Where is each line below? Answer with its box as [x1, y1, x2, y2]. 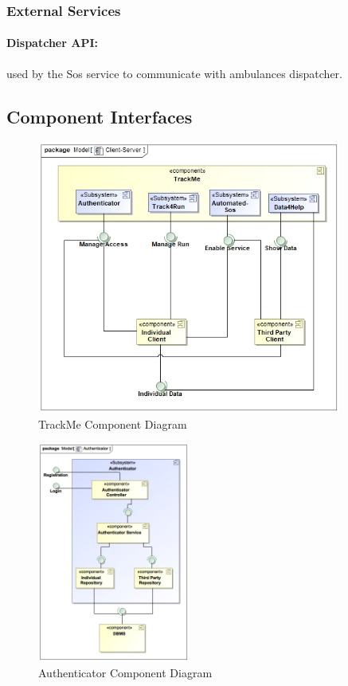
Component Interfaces [6, 104, 193, 128]
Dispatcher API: [6, 34, 98, 51]
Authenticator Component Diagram [38, 664, 213, 680]
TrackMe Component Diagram [38, 415, 187, 432]
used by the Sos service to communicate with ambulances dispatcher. [6, 65, 342, 81]
